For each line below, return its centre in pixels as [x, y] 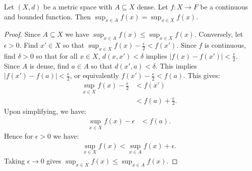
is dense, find [49, 65]
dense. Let [153, 6]
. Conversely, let [219, 34]
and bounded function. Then [48, 16]
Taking [15, 161]
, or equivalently [94, 75]
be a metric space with [78, 6]
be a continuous [224, 6]
